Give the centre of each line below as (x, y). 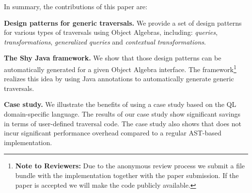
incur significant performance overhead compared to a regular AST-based (113, 133)
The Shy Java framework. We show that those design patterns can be (113, 58)
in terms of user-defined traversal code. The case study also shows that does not (123, 123)
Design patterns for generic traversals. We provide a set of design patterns (123, 22)
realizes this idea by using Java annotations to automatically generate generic (119, 79)
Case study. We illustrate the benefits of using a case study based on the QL (120, 104)
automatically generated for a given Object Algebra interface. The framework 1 (120, 68)
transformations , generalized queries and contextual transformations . (105, 41)
